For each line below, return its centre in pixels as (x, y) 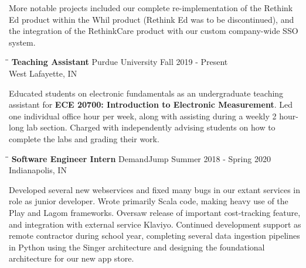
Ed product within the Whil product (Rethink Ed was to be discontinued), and (152, 19)
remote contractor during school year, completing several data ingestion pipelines (154, 236)
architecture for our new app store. (72, 258)
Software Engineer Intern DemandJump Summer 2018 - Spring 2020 (141, 158)
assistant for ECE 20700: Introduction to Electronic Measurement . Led (151, 104)
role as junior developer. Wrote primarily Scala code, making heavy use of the (149, 201)
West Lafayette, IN (43, 73)
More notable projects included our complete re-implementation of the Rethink (151, 8)
